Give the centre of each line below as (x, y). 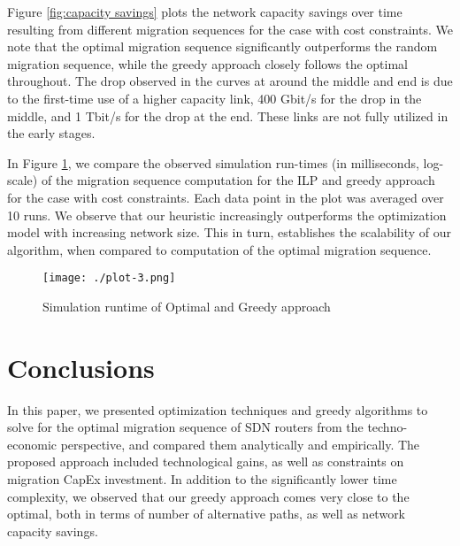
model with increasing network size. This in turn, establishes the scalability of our (229, 232)
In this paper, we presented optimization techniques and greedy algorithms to (218, 409)
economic (32, 444)
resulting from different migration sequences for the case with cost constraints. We (230, 29)
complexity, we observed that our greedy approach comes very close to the (208, 496)
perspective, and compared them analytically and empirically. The (240, 444)
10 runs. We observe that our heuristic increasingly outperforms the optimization (227, 215)
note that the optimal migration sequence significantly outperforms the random (222, 46)
